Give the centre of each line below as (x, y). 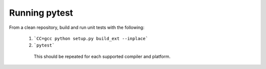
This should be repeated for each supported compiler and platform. (102, 56)
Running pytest (41, 13)
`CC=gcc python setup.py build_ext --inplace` (91, 38)
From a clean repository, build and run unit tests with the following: (77, 27)
